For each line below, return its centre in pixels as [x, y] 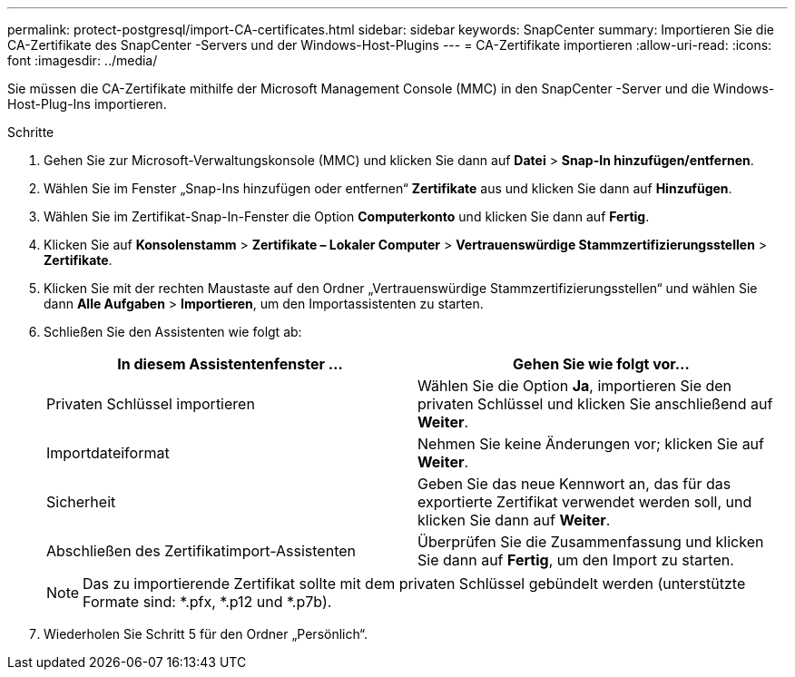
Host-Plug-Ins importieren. [87, 104]
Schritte [31, 132]
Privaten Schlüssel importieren [151, 404]
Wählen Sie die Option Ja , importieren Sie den [575, 386]
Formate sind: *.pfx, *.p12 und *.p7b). [207, 602]
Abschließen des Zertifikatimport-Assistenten [201, 551]
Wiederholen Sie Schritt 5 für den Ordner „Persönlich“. [206, 634]
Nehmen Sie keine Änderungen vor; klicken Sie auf [591, 444]
